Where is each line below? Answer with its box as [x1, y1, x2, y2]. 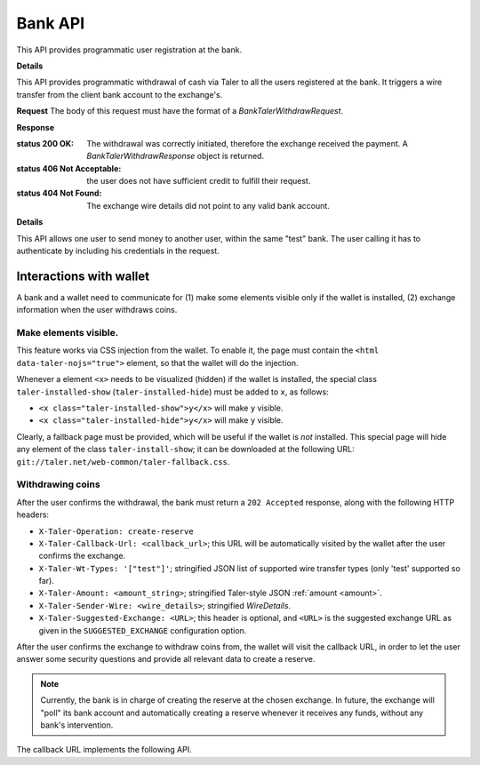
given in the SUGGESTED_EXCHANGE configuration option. [38, 625, 247, 635]
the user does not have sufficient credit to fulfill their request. [86, 176, 311, 187]
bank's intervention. [40, 720, 114, 730]
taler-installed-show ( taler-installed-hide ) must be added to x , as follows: [16, 386, 329, 397]
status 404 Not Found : [16, 187, 102, 199]
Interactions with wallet [16, 268, 150, 283]
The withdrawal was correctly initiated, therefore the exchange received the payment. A [86, 138, 408, 148]
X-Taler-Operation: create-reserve [38, 526, 195, 537]
